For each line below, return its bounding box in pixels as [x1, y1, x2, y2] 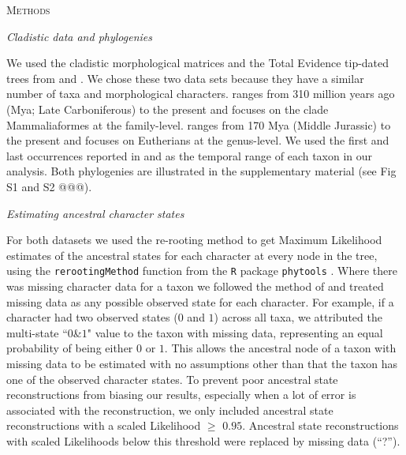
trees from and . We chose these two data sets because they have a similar [6, 70, 364, 86]
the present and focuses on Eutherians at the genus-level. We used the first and [6, 132, 389, 149]
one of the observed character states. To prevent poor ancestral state [6, 370, 338, 387]
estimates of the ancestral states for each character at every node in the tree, [6, 246, 378, 263]
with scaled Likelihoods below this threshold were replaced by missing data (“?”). [6, 432, 400, 449]
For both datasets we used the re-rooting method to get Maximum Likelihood [6, 231, 382, 248]
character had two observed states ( [6, 309, 178, 325]
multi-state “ [6, 324, 68, 340]
